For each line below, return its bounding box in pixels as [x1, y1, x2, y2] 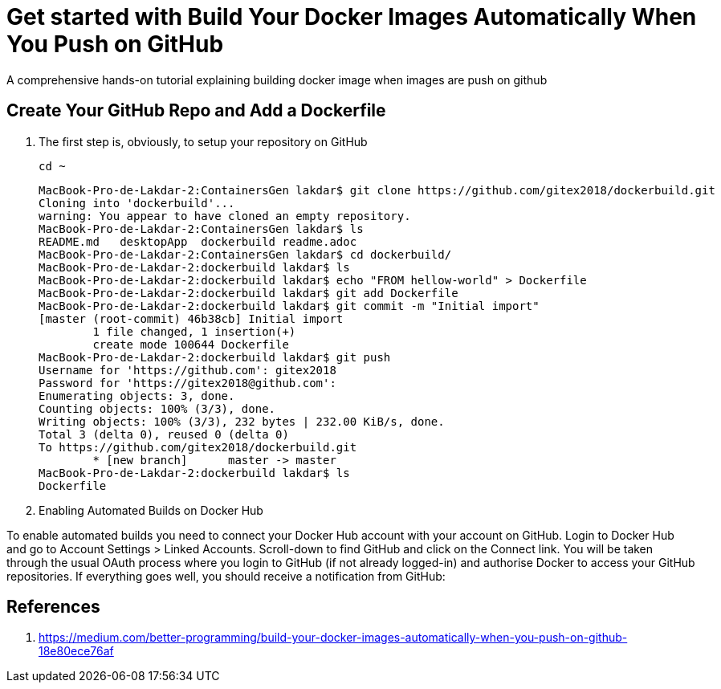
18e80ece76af [39, 644, 114, 658]
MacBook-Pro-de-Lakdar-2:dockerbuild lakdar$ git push [39, 350, 391, 364]
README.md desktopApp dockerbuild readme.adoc [39, 234, 357, 248]
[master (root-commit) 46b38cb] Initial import [39, 312, 344, 325]
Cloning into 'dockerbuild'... [39, 196, 235, 210]
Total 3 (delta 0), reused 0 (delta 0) [39, 427, 289, 441]
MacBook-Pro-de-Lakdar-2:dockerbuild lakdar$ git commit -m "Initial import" [39, 299, 540, 312]
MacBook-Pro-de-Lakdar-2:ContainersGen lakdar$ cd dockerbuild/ [39, 247, 452, 261]
